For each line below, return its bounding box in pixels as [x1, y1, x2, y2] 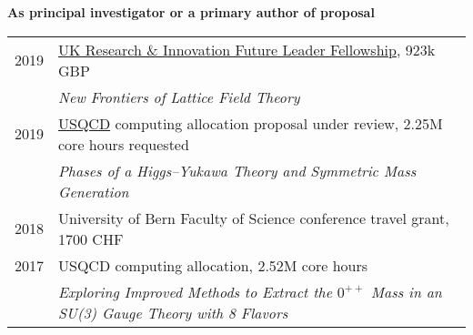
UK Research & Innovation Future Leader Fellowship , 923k [58, 38, 436, 60]
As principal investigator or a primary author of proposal [7, 3, 375, 21]
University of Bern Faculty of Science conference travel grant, [58, 207, 449, 228]
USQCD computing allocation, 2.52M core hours [58, 254, 368, 276]
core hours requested [58, 133, 189, 155]
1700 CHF [58, 228, 124, 249]
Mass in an [370, 280, 442, 302]
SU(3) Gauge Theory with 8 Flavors [58, 301, 288, 323]
